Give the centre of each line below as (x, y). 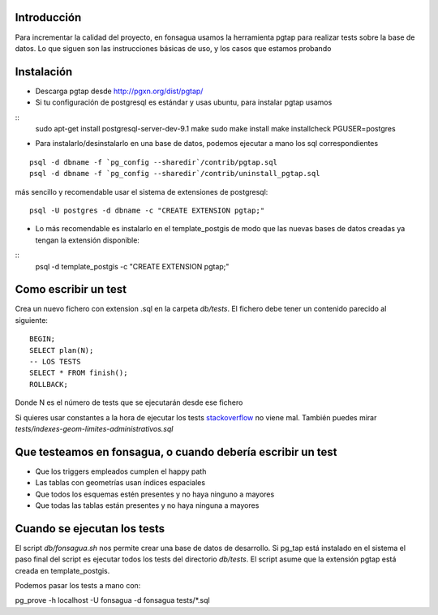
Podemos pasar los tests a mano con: (78, 586)
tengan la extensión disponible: (87, 240)
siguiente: (32, 320)
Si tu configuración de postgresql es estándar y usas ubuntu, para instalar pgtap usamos (184, 102)
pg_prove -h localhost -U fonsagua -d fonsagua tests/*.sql (112, 600)
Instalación (44, 72)
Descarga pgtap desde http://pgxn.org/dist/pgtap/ (119, 91)
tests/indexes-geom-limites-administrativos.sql (94, 428)
